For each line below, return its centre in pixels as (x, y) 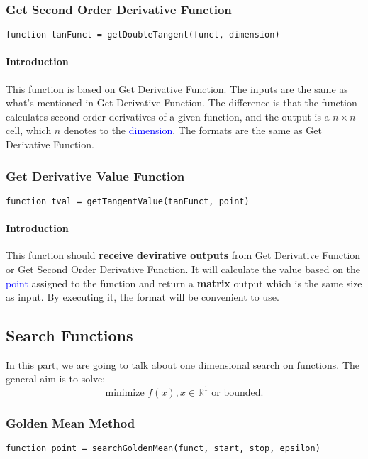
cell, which (29, 130)
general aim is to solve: (56, 378)
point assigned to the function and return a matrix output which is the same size (184, 283)
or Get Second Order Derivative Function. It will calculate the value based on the (183, 269)
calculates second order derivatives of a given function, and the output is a (168, 116)
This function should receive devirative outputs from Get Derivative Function (183, 255)
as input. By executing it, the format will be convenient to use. (143, 297)
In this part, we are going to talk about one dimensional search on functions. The (183, 364)
